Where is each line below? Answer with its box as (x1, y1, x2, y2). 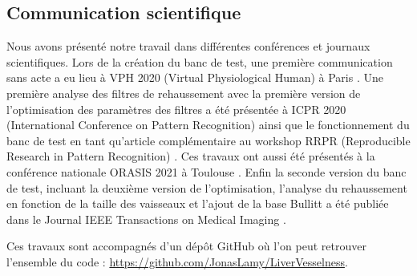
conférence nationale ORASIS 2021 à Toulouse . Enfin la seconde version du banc (6, 163, 407, 180)
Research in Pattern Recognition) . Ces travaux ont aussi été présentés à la (6, 148, 375, 164)
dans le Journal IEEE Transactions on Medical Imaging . (6, 210, 286, 227)
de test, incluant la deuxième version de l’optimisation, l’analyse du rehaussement (6, 179, 407, 196)
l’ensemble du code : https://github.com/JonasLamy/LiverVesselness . (6, 253, 348, 270)
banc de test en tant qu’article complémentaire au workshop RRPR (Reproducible (6, 132, 411, 148)
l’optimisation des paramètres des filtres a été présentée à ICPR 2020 (6, 100, 346, 117)
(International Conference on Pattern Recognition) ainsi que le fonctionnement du (6, 116, 410, 133)
